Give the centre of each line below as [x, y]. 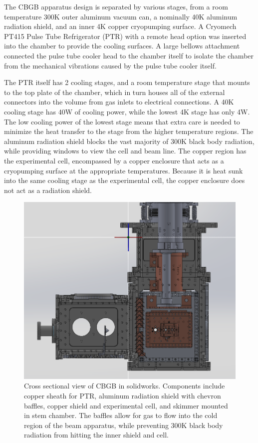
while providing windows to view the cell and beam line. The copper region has [125, 151]
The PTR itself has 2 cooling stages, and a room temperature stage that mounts [127, 82]
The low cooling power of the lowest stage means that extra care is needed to [122, 121]
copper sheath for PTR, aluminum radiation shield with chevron [123, 396]
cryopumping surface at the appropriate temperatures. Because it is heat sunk [124, 170]
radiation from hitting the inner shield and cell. [96, 435]
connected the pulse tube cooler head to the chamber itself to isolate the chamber [129, 55]
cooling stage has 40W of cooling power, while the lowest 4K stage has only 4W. [127, 111]
